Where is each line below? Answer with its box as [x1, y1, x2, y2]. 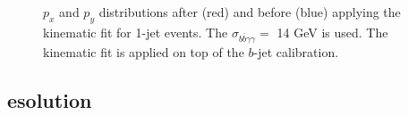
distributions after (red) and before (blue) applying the [98, 3, 401, 21]
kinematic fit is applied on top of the [43, 42, 244, 61]
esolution [7, 86, 92, 113]
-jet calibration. [253, 42, 339, 61]
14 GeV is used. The [276, 22, 388, 41]
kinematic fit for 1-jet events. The [43, 22, 228, 41]
